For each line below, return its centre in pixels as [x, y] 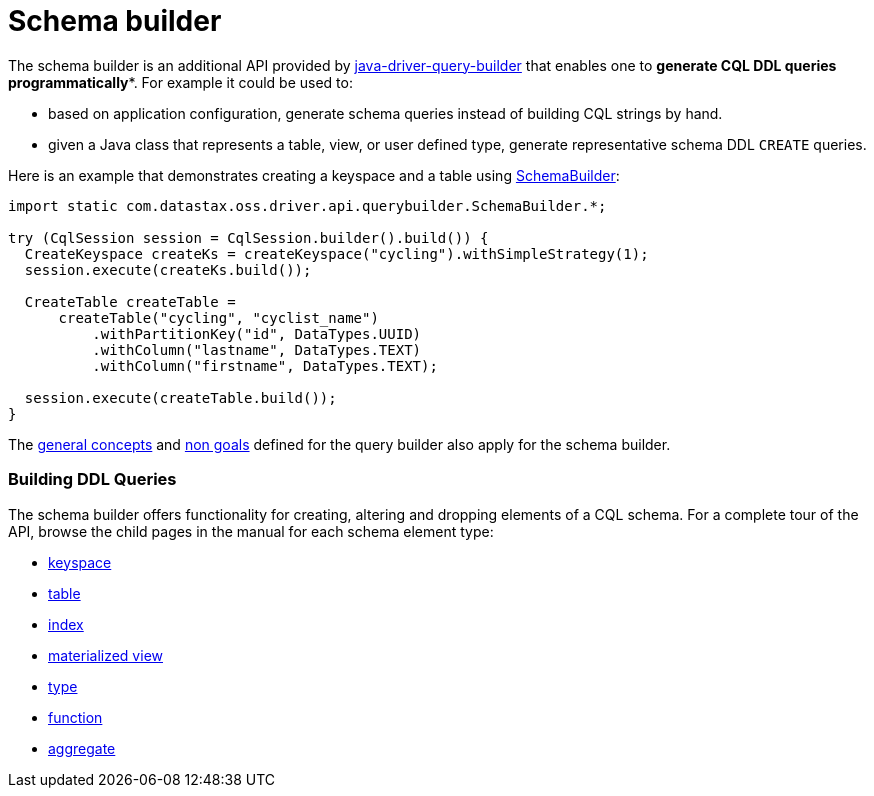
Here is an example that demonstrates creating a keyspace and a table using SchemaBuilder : [314, 175]
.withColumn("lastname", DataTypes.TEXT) [257, 349]
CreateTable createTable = [130, 301]
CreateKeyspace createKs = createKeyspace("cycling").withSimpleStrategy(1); [336, 253]
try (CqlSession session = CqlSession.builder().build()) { [248, 237]
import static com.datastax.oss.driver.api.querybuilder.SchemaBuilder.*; [307, 205]
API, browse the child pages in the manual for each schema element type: [251, 531]
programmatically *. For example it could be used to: [180, 82]
